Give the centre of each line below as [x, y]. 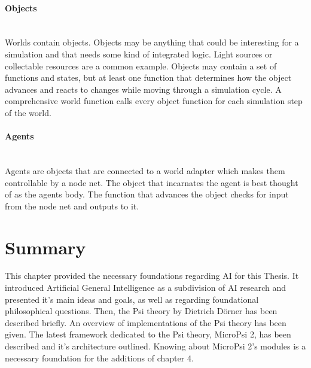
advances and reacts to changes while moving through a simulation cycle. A [143, 89]
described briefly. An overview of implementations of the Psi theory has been [146, 322]
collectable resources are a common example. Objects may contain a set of [141, 66]
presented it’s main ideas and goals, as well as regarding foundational [132, 299]
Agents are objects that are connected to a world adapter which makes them [145, 170]
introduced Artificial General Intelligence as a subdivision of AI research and [146, 288]
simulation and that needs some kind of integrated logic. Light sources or [139, 54]
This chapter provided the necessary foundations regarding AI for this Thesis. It [152, 276]
